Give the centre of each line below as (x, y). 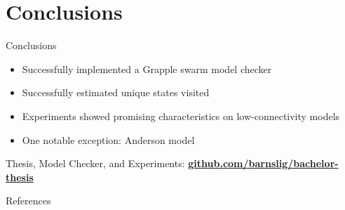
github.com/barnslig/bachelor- (263, 163)
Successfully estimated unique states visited (116, 92)
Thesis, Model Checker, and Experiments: (95, 163)
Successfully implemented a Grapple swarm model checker (147, 68)
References (28, 201)
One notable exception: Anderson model (108, 139)
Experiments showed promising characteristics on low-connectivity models (181, 116)
